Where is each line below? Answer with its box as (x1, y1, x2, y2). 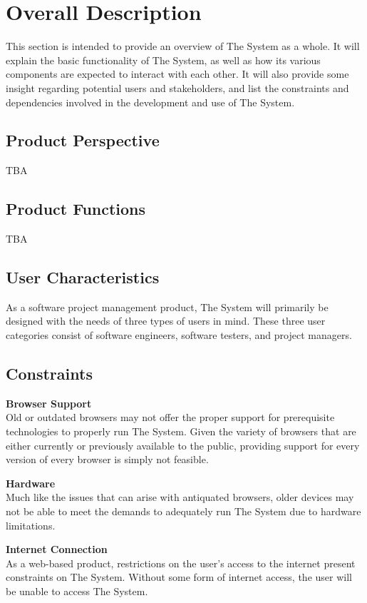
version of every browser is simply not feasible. (6, 452, 209, 467)
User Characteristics (6, 266, 160, 288)
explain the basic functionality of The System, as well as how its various (6, 52, 321, 67)
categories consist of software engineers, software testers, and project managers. (6, 328, 352, 343)
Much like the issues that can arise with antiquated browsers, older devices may (6, 490, 354, 505)
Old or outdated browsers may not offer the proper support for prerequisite (6, 410, 335, 425)
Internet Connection (6, 542, 108, 557)
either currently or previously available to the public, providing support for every (6, 437, 360, 452)
